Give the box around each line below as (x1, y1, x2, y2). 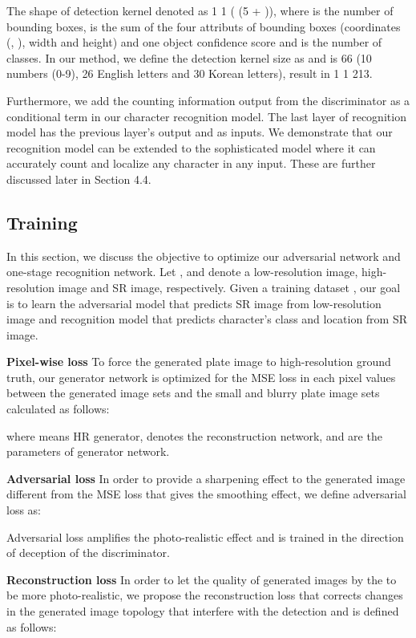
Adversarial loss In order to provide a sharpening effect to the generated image (6, 469, 406, 486)
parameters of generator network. (6, 443, 170, 460)
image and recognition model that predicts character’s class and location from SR (6, 311, 408, 327)
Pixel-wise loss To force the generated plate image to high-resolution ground (6, 353, 391, 370)
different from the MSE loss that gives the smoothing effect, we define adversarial (6, 486, 406, 502)
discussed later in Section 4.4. (6, 170, 151, 187)
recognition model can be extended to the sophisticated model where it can (6, 139, 376, 156)
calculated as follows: (6, 400, 110, 417)
